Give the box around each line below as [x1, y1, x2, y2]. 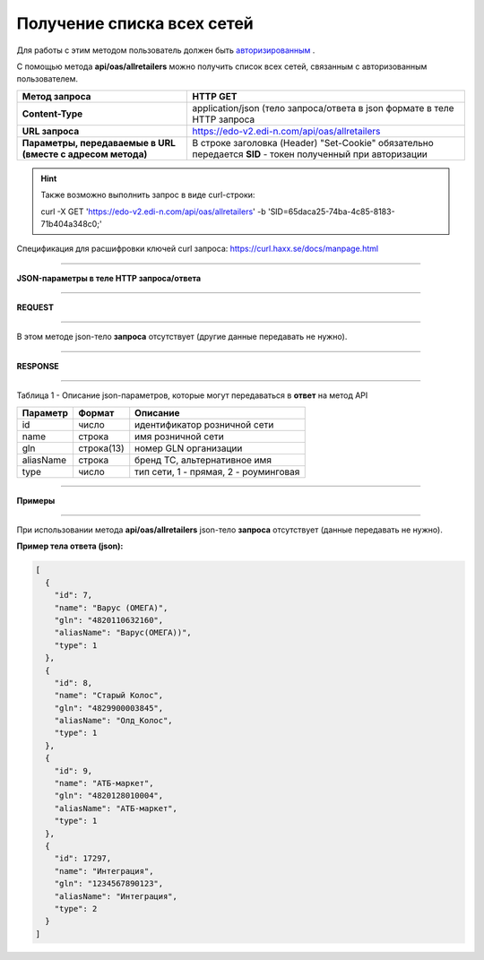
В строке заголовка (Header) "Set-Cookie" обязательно [192, 136, 434, 149]
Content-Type [22, 108, 83, 120]
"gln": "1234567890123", [54, 878, 164, 889]
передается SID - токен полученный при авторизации [192, 148, 428, 160]
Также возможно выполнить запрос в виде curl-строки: [40, 189, 255, 201]
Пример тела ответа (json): [16, 541, 124, 551]
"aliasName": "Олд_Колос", [54, 715, 174, 726]
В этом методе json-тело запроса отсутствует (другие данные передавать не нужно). [16, 332, 348, 342]
